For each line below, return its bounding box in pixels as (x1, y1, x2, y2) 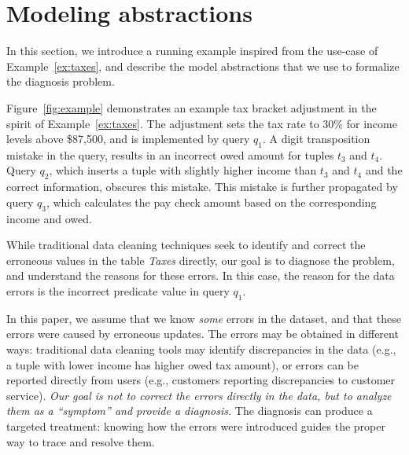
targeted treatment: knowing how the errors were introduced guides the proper (6, 418, 385, 434)
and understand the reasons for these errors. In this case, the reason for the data (6, 267, 395, 284)
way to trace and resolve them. (6, 433, 155, 449)
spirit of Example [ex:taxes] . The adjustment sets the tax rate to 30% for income (6, 115, 397, 131)
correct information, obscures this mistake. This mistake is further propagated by (6, 178, 398, 195)
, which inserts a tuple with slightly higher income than (49, 162, 317, 178)
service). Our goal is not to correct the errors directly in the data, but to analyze (6, 387, 392, 403)
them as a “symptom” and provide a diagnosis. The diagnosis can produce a (6, 402, 373, 419)
